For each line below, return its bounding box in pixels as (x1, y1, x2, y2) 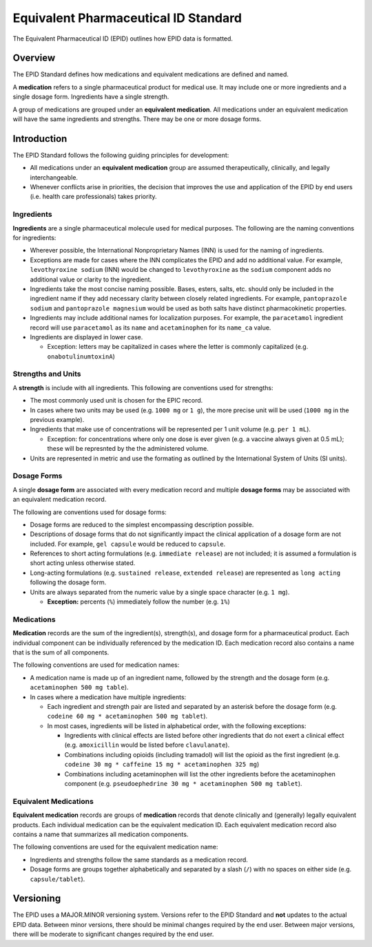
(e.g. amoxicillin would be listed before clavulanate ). (64, 741, 230, 749)
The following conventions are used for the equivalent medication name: (12, 843, 218, 851)
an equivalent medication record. (12, 496, 107, 504)
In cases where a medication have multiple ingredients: (30, 692, 187, 701)
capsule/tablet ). (30, 875, 85, 883)
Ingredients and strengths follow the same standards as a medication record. (30, 855, 248, 864)
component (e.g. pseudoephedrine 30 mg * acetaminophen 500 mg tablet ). (64, 780, 302, 788)
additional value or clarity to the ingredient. (30, 275, 152, 284)
